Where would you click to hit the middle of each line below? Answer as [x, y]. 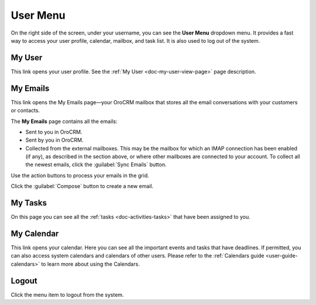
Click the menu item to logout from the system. [67, 294]
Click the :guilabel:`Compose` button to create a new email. [82, 186]
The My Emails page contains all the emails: [64, 121]
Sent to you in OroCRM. [54, 132]
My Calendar [35, 233]
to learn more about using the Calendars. [90, 264]
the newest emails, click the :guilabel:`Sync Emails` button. [96, 165]
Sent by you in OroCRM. [54, 140]
